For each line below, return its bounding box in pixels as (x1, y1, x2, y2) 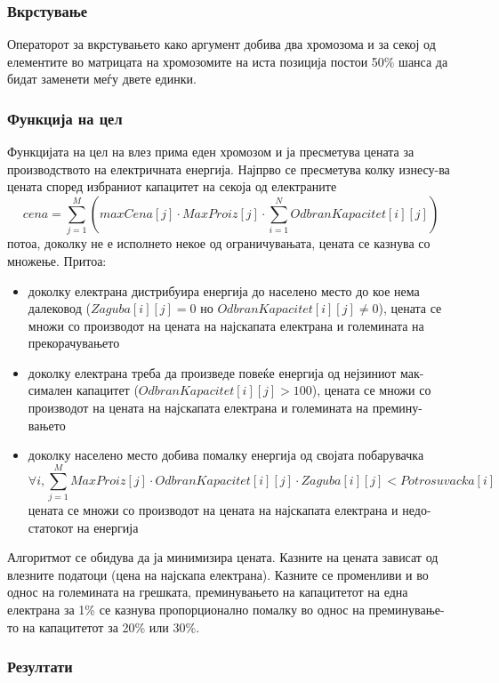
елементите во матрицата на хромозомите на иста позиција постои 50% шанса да (7, 52, 448, 70)
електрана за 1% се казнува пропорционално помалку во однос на (7, 599, 365, 618)
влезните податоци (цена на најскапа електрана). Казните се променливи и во (7, 565, 429, 583)
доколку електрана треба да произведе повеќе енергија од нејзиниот (28, 363, 397, 382)
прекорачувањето (28, 333, 120, 352)
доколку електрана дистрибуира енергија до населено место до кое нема (28, 281, 420, 300)
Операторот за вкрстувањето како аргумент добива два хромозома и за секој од (7, 35, 436, 53)
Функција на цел (7, 107, 123, 129)
